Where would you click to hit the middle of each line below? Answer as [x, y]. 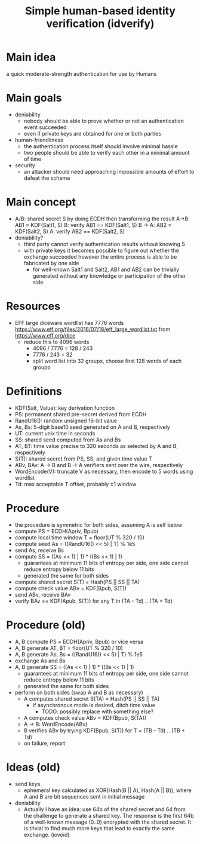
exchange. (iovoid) [47, 834]
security [25, 165]
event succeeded [45, 127]
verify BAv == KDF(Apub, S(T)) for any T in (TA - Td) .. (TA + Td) [94, 601]
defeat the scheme [47, 178]
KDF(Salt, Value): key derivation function [65, 408]
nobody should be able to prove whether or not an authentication [104, 121]
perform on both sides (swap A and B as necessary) [79, 692]
